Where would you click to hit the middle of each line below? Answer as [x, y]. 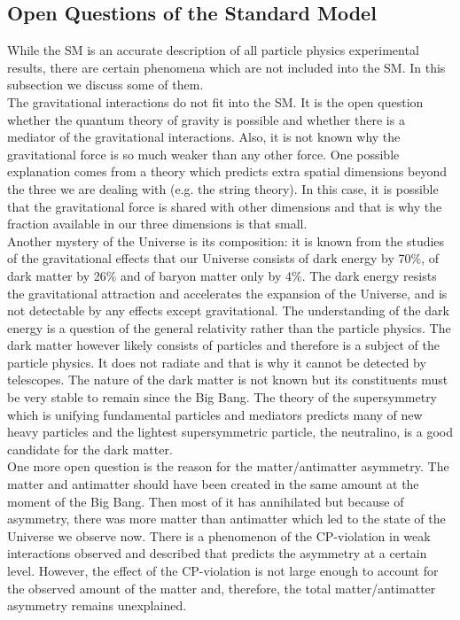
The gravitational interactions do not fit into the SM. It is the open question [215, 101]
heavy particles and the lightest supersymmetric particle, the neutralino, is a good [230, 432]
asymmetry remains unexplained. [97, 605]
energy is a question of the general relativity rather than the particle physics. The [229, 327]
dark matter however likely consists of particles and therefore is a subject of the [223, 345]
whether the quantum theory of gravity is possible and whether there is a [206, 119]
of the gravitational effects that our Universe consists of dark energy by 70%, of [223, 258]
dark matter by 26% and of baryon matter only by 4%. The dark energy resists [222, 275]
